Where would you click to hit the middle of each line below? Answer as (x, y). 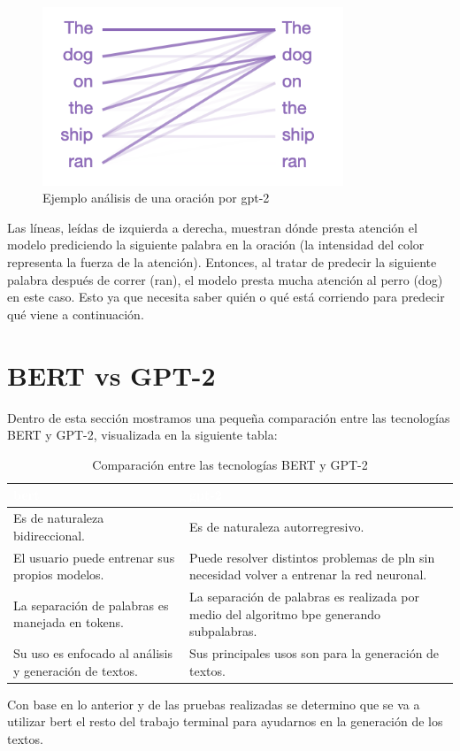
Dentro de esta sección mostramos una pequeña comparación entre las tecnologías (229, 417)
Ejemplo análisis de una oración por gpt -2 (156, 198)
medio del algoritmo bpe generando (285, 613)
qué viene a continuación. (76, 314)
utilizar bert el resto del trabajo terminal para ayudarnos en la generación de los (225, 721)
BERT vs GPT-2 (111, 375)
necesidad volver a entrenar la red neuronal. (308, 575)
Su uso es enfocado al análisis (93, 653)
